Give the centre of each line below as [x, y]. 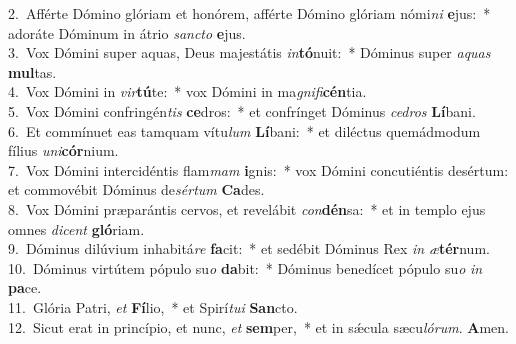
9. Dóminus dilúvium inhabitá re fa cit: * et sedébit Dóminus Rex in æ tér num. [249, 248]
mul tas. [32, 71]
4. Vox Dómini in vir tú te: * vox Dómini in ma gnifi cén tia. [187, 91]
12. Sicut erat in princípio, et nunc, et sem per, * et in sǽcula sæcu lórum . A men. [258, 326]
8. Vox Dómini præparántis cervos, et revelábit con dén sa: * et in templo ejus [247, 208]
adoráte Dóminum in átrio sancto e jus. [127, 32]
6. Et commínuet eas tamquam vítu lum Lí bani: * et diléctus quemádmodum [244, 130]
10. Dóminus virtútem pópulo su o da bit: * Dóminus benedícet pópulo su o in [245, 267]
